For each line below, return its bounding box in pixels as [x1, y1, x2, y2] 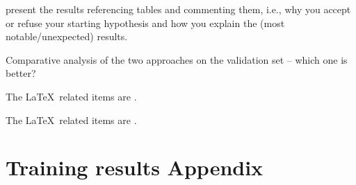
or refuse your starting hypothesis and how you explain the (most [6, 15, 285, 30]
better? [6, 66, 36, 80]
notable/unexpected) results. [6, 29, 128, 44]
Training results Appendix [6, 153, 264, 182]
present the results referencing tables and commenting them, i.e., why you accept [6, 2, 351, 16]
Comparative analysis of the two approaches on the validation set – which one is [6, 52, 348, 67]
